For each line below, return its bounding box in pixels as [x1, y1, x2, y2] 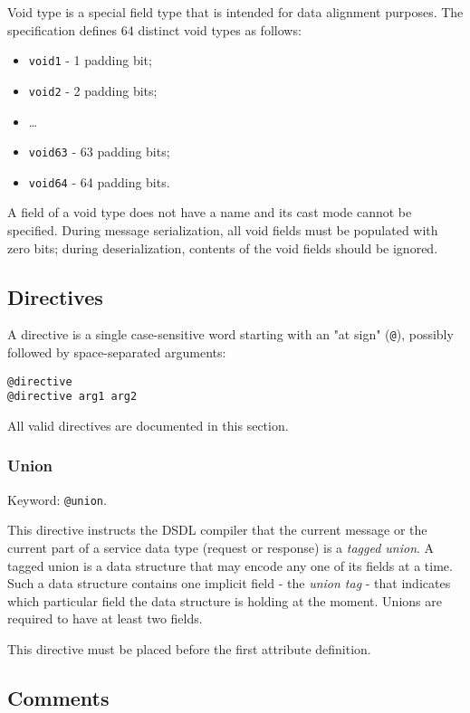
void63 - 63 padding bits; [28, 142, 170, 161]
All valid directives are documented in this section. [7, 415, 289, 434]
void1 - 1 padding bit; [28, 51, 152, 70]
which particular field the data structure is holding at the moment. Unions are [7, 591, 442, 610]
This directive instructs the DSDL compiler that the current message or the [7, 520, 427, 539]
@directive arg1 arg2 [7, 390, 138, 404]
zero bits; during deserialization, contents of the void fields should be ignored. [7, 238, 438, 257]
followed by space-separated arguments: [7, 343, 226, 362]
